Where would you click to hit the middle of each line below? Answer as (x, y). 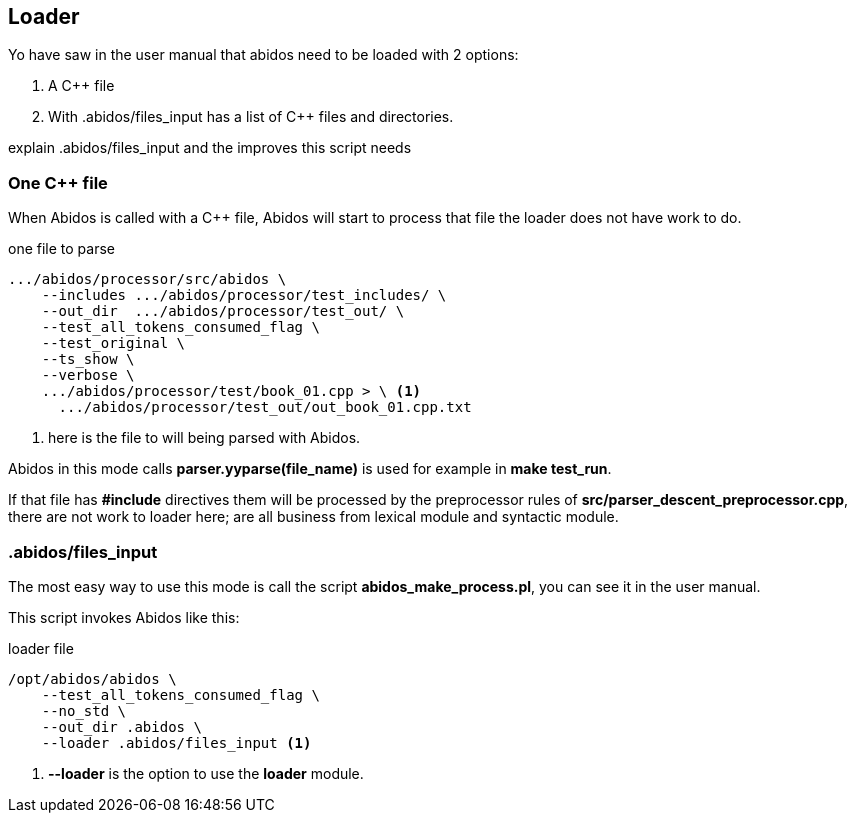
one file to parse (61, 249)
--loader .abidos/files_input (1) (176, 742)
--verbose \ (88, 375)
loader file (41, 648)
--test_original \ (113, 343)
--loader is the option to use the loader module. (206, 773)
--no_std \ (84, 710)
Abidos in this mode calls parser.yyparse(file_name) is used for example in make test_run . (310, 469)
